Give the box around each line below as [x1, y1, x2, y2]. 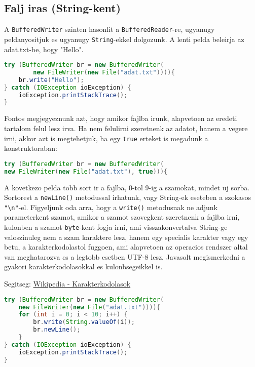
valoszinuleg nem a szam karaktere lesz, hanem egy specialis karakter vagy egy [4, 231, 248, 242]
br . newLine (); [33, 326, 81, 334]
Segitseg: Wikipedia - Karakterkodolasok [4, 278, 131, 289]
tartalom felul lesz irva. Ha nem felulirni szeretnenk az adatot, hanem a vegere [4, 123, 248, 133]
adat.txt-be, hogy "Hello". [4, 44, 84, 54]
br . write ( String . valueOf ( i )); [33, 318, 135, 326]
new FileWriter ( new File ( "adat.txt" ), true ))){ [4, 168, 168, 175]
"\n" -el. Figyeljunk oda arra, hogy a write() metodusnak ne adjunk [4, 201, 218, 212]
